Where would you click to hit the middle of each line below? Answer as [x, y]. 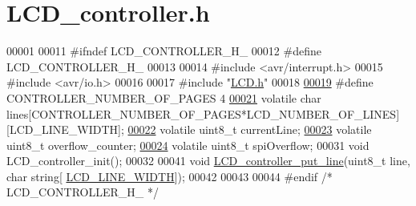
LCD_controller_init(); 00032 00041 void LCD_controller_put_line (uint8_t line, [208, 161]
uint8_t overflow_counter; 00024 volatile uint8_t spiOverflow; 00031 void [188, 145]
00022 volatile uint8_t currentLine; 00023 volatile [250, 129]
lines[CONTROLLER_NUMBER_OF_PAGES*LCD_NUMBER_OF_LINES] [203, 113]
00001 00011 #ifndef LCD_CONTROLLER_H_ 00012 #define [164, 51]
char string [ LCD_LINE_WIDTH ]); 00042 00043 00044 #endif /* [170, 176]
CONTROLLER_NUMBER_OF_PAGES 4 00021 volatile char [164, 97]
